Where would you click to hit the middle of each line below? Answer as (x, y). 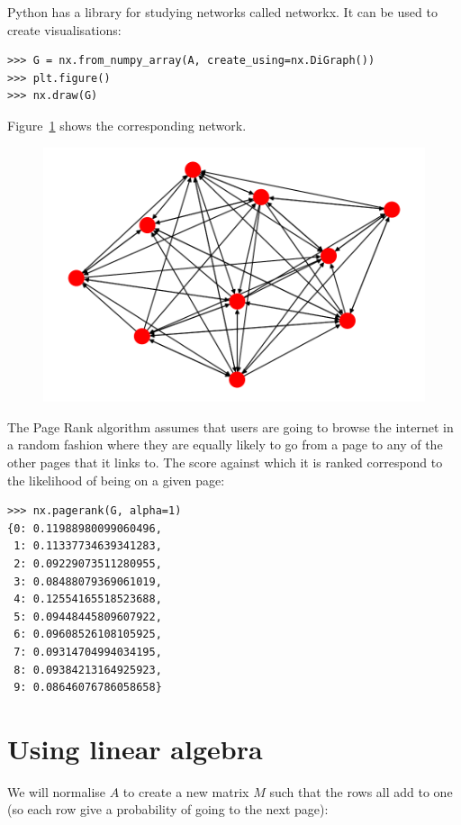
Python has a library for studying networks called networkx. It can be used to (222, 12)
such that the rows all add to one (361, 791)
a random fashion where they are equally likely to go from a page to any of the (225, 444)
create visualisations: (64, 29)
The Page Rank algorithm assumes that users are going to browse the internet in (230, 426)
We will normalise (57, 791)
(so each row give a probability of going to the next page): (168, 809)
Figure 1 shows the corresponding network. (127, 125)
